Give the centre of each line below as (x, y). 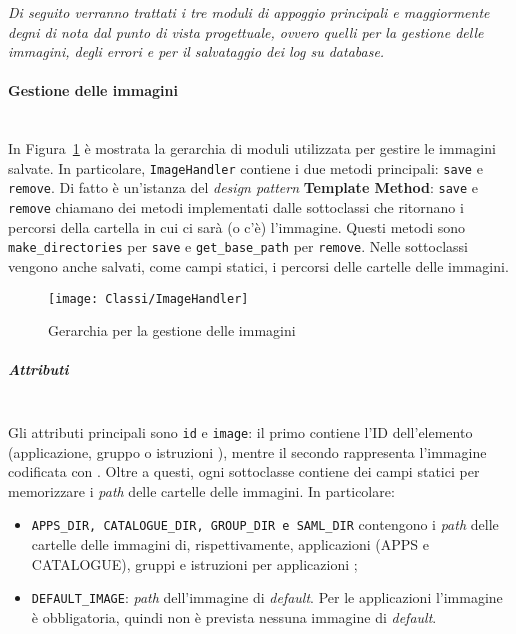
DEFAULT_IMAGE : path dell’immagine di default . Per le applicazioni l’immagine (267, 597)
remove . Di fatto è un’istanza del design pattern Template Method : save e (243, 187)
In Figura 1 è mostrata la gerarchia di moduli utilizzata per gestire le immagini (252, 148)
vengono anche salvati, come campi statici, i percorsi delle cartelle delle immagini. (258, 265)
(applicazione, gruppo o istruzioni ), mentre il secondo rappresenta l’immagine (247, 451)
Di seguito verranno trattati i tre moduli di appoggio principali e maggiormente (249, 12)
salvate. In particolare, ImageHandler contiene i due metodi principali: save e (245, 167)
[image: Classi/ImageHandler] (148, 298)
